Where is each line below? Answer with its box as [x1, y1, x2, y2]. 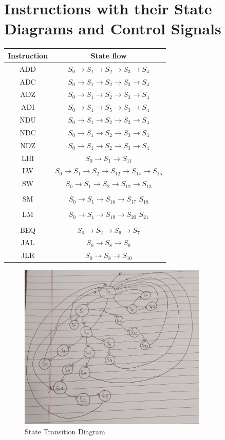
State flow [90, 50, 127, 61]
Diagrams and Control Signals [4, 18, 221, 39]
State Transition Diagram [25, 426, 105, 436]
